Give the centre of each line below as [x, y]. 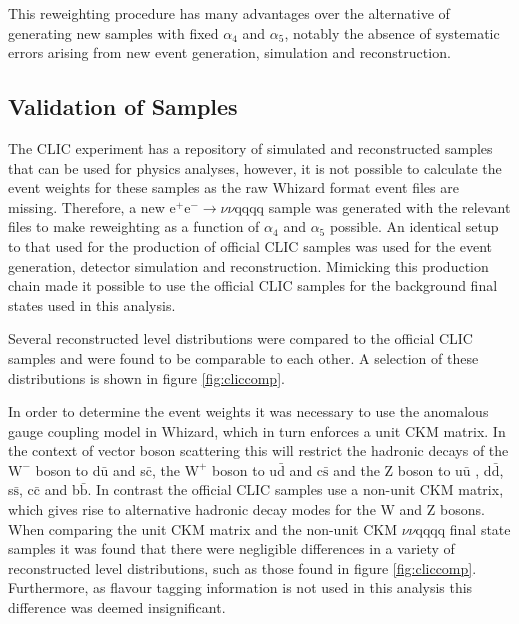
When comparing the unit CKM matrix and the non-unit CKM [203, 528]
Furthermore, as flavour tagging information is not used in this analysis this [240, 587]
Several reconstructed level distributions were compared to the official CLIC [240, 338]
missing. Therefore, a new [86, 206]
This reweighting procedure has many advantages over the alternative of [229, 13]
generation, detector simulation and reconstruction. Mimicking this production [248, 265]
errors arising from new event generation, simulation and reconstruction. [229, 52]
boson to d [68, 469]
